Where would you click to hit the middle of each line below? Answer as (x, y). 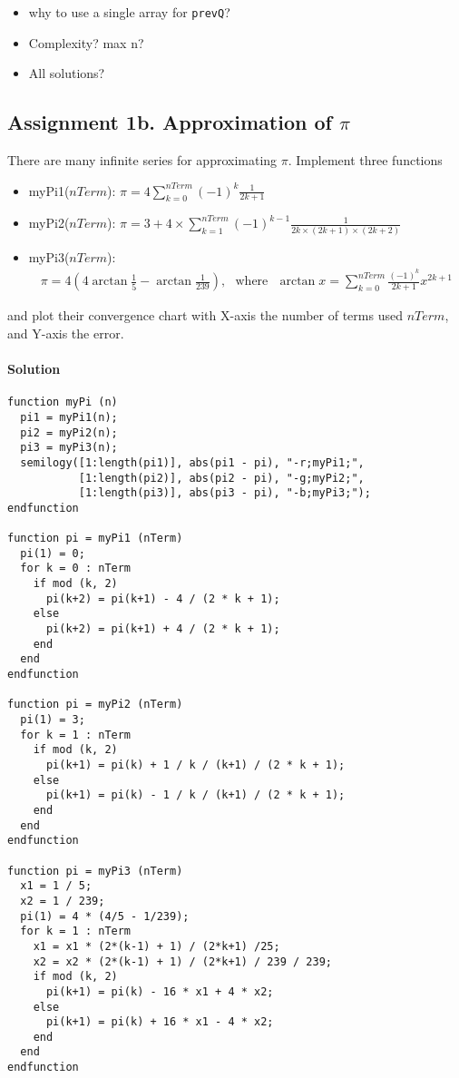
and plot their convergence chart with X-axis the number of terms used (205, 315)
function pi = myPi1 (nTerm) (95, 539)
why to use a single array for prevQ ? (129, 12)
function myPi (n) (63, 402)
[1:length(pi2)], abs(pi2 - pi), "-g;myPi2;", (221, 478)
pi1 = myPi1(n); (69, 417)
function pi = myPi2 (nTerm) (95, 705)
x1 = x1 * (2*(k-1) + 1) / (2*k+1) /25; (156, 946)
